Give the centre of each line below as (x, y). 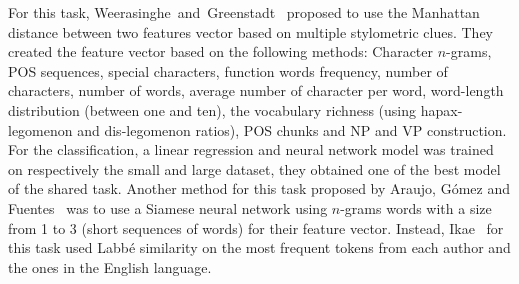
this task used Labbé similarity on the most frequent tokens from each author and (259, 247)
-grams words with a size (416, 207)
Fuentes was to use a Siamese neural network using (168, 207)
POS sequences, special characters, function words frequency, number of (228, 70)
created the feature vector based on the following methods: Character (220, 51)
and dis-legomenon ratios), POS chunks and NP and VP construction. (292, 129)
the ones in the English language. (110, 266)
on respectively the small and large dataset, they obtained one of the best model (254, 168)
